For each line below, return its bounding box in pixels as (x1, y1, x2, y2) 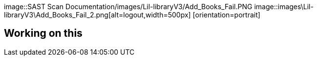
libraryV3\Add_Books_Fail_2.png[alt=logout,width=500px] (4, 11, 191, 19)
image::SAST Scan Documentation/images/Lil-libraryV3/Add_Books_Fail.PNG (4, 2, 253, 11)
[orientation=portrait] (192, 11, 260, 19)
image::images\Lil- (254, 2, 314, 11)
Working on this (4, 27, 83, 40)
